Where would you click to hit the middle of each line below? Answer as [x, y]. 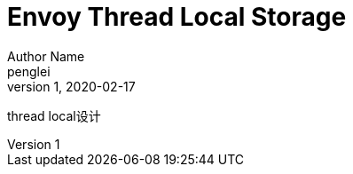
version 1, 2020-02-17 [71, 86]
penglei [29, 71]
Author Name [46, 56]
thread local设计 [54, 115]
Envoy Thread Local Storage [177, 17]
